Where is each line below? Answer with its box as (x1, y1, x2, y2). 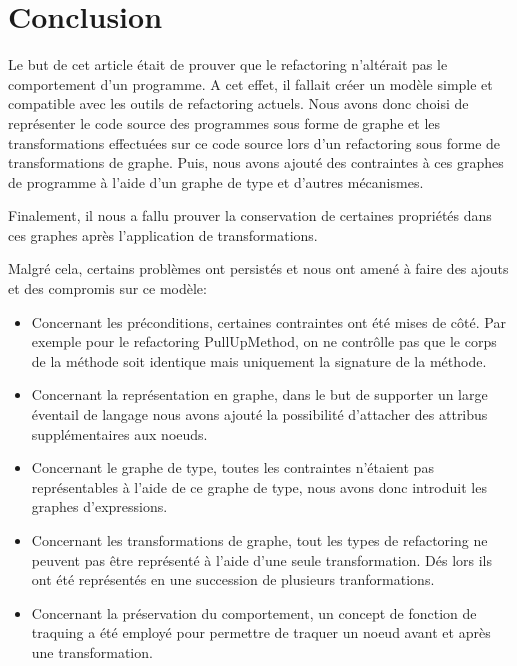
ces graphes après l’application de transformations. (8, 224, 318, 245)
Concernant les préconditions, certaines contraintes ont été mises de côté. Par (31, 311, 506, 332)
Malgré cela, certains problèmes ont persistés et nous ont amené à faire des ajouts (8, 258, 509, 279)
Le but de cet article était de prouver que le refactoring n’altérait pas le (8, 54, 448, 75)
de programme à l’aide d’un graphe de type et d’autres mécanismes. (8, 171, 424, 192)
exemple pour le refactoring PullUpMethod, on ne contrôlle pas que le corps (31, 331, 497, 352)
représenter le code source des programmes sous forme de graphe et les (8, 112, 441, 133)
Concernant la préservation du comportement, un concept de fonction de (31, 602, 477, 623)
